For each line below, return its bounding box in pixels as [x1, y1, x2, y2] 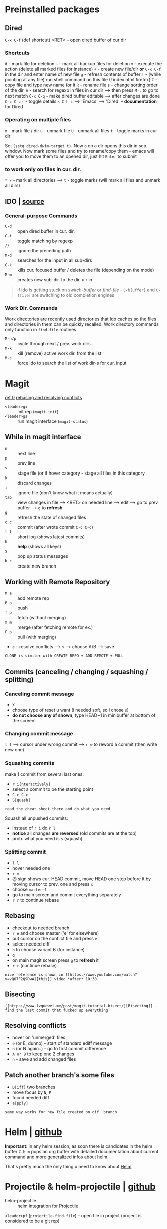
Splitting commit [5, 848, 46, 855]
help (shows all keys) [17, 543, 61, 549]
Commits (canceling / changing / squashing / [5, 667, 148, 676]
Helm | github [5, 1126, 62, 1138]
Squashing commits [5, 760, 55, 767]
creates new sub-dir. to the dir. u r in [17, 276, 92, 282]
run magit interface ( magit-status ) [17, 418, 88, 424]
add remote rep [17, 595, 50, 601]
